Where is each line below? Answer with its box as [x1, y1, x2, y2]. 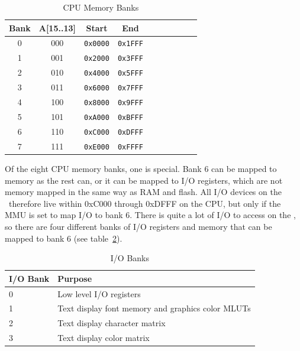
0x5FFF [117, 69, 143, 78]
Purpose [57, 272, 92, 284]
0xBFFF [117, 113, 143, 122]
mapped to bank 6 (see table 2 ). [5, 232, 122, 244]
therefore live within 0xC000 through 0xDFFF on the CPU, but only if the [8, 197, 281, 209]
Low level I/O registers [57, 287, 141, 300]
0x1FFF [117, 40, 143, 48]
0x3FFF [117, 54, 143, 63]
